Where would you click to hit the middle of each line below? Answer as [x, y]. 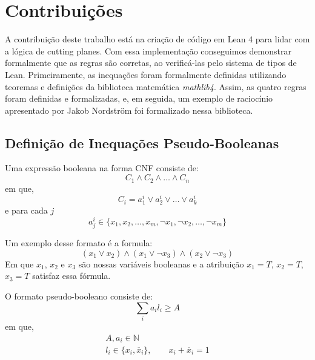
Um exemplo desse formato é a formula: [79, 243]
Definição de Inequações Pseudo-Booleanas [142, 142]
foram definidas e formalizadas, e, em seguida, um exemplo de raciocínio [139, 98]
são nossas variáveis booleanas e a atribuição [161, 263]
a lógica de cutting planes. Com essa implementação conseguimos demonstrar [148, 51]
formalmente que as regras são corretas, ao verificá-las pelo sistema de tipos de [151, 63]
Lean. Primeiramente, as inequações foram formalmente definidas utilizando [146, 74]
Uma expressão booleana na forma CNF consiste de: [102, 168]
